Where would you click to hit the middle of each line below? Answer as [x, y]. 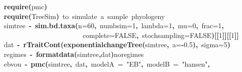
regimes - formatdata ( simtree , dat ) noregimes [74, 54]
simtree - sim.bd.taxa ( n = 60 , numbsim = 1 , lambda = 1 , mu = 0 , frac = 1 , [114, 26]
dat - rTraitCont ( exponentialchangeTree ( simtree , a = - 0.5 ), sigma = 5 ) [117, 45]
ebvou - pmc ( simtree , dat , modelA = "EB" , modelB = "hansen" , [107, 63]
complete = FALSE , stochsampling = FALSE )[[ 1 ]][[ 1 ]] [161, 35]
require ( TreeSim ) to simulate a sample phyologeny [85, 16]
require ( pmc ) [26, 6]
